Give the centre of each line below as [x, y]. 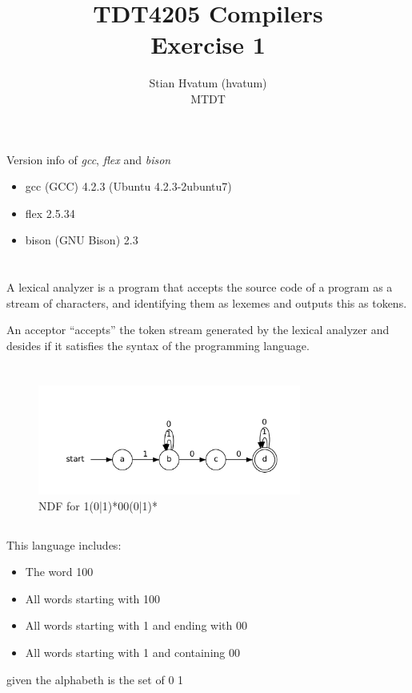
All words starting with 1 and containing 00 [132, 653]
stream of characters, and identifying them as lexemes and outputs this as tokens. [207, 302]
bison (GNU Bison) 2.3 [82, 240]
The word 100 [59, 572]
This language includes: [64, 544]
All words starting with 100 [93, 598]
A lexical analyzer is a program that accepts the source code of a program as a [200, 287]
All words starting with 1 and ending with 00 [136, 625]
